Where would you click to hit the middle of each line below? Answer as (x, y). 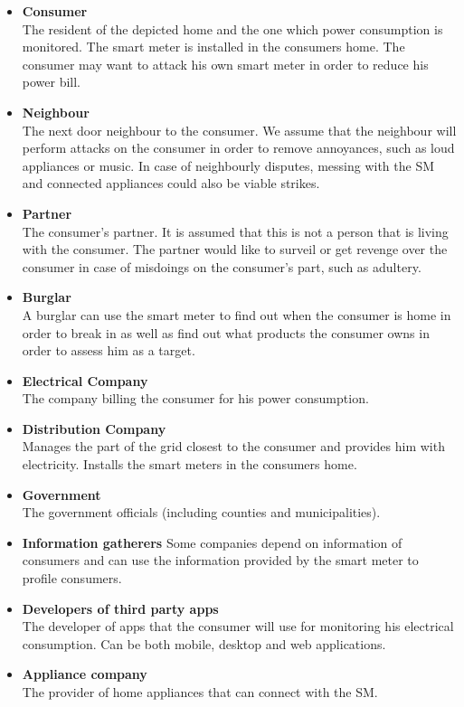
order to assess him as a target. (109, 350)
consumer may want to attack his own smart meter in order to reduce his (225, 64)
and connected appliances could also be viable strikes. (171, 183)
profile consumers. (72, 578)
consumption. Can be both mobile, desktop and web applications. (204, 643)
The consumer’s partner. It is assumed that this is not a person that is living (235, 231)
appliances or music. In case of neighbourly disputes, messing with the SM (228, 165)
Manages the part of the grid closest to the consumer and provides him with (233, 446)
